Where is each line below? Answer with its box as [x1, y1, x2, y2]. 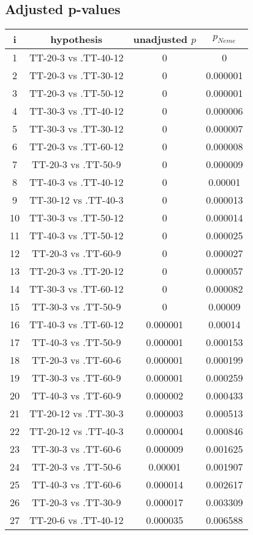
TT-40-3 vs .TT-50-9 [32, 335, 121, 350]
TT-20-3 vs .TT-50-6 [32, 460, 121, 474]
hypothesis [50, 32, 103, 47]
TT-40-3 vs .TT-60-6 [32, 477, 121, 492]
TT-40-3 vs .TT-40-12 [29, 175, 124, 190]
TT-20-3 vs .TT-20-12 [29, 264, 124, 279]
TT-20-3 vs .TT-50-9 [32, 157, 121, 172]
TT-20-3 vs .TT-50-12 [29, 86, 124, 101]
